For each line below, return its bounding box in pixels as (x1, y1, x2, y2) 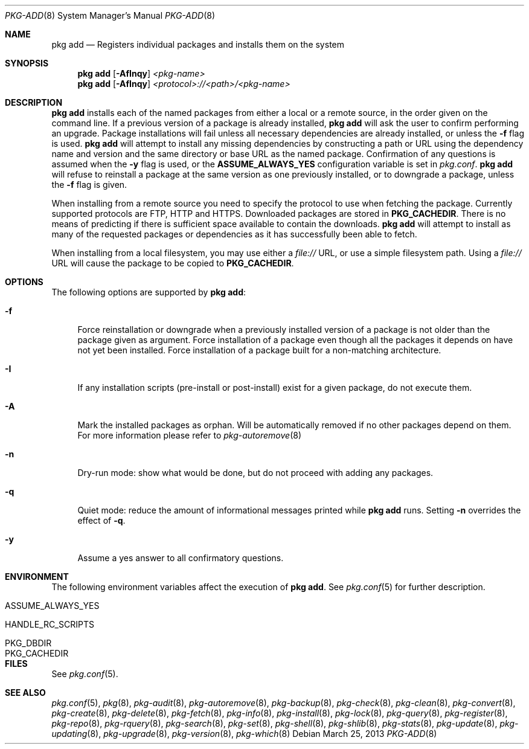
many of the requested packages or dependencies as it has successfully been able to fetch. (51, 229, 417, 239)
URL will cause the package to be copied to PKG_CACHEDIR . (51, 258, 294, 268)
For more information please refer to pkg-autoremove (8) (77, 430, 302, 440)
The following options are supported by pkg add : (51, 287, 246, 297)
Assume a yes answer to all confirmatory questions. (77, 553, 284, 563)
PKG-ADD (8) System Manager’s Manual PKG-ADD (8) (5, 10, 216, 21)
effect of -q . (77, 515, 126, 526)
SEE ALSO (5, 687, 46, 698)
